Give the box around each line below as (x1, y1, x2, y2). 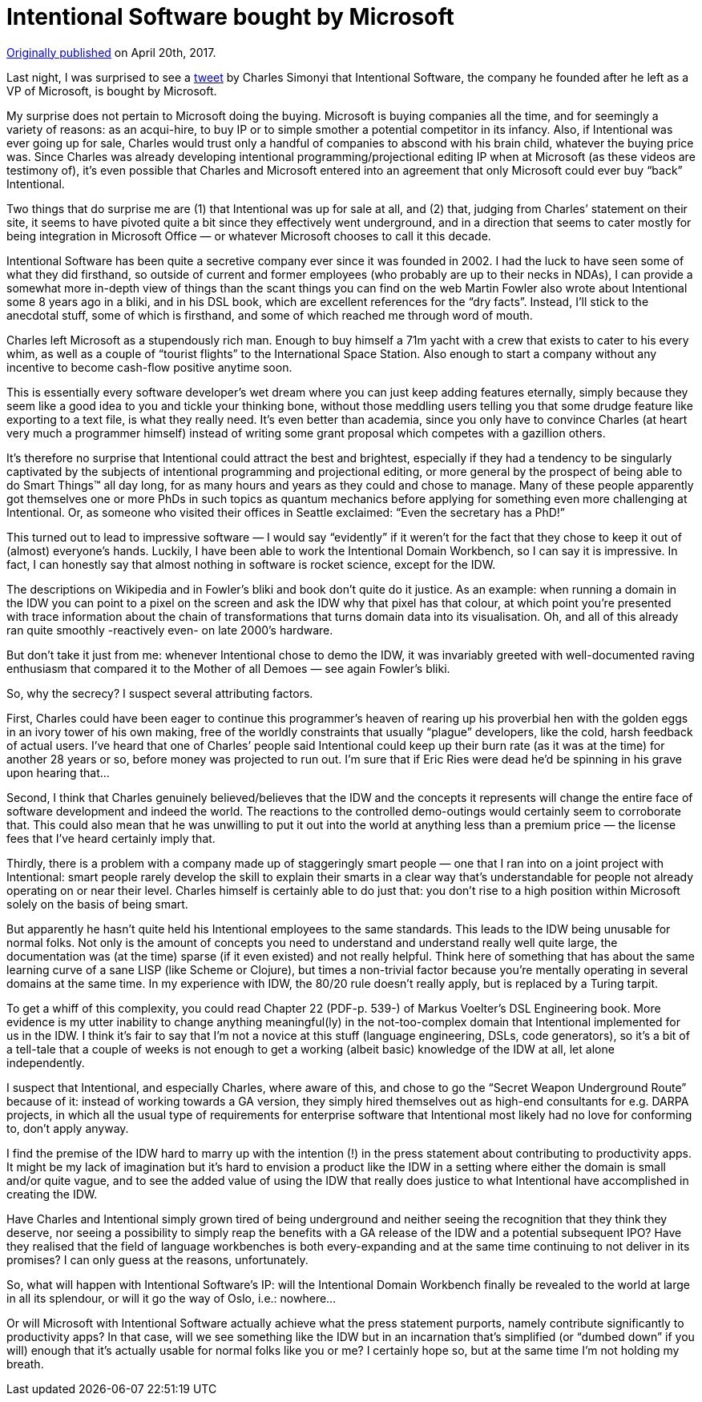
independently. (6, 1055, 85, 1070)
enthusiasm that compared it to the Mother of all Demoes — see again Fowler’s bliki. (6, 661, 450, 675)
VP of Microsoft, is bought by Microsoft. (6, 83, 217, 98)
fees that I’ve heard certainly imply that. (6, 831, 216, 845)
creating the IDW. (6, 1186, 98, 1201)
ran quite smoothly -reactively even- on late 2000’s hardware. (6, 622, 333, 637)
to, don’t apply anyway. (6, 1121, 129, 1135)
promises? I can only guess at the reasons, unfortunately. (6, 1252, 309, 1267)
